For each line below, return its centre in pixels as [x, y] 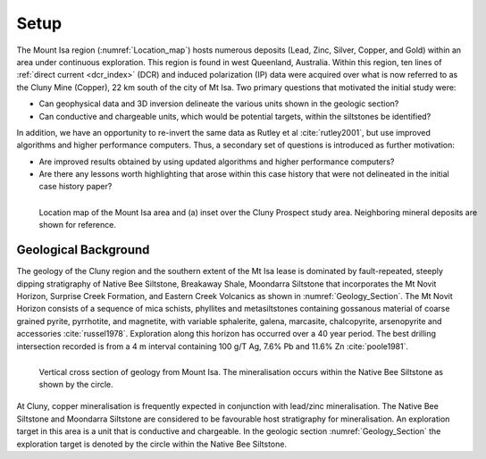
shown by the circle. [76, 385]
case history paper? [75, 187]
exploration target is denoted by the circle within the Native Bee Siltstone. [152, 444]
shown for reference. [77, 225]
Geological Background [83, 250]
